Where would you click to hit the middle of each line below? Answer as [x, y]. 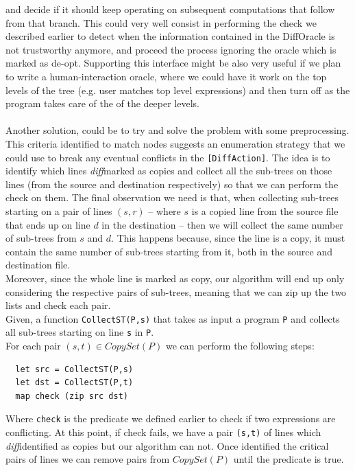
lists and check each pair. [58, 305]
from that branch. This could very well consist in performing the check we [161, 22]
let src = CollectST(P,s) [74, 369]
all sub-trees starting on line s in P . [80, 332]
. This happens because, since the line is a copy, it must [228, 238]
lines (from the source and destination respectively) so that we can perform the [172, 184]
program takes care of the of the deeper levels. [102, 103]
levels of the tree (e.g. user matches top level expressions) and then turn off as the [178, 90]
